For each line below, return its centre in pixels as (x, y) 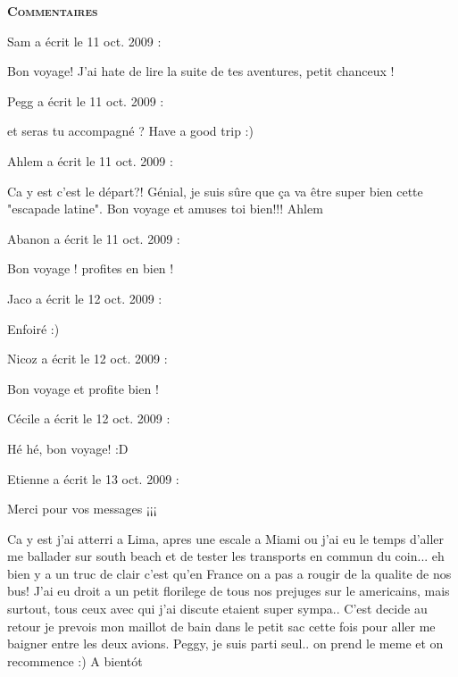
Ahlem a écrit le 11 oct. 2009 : (90, 160)
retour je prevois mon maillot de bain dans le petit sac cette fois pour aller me (221, 626)
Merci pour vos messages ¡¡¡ (82, 509)
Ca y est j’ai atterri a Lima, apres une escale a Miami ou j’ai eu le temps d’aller (226, 538)
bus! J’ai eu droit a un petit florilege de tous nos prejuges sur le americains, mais (229, 591)
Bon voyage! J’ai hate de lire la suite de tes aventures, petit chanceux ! (201, 71)
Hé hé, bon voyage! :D (68, 448)
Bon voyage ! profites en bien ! (91, 268)
